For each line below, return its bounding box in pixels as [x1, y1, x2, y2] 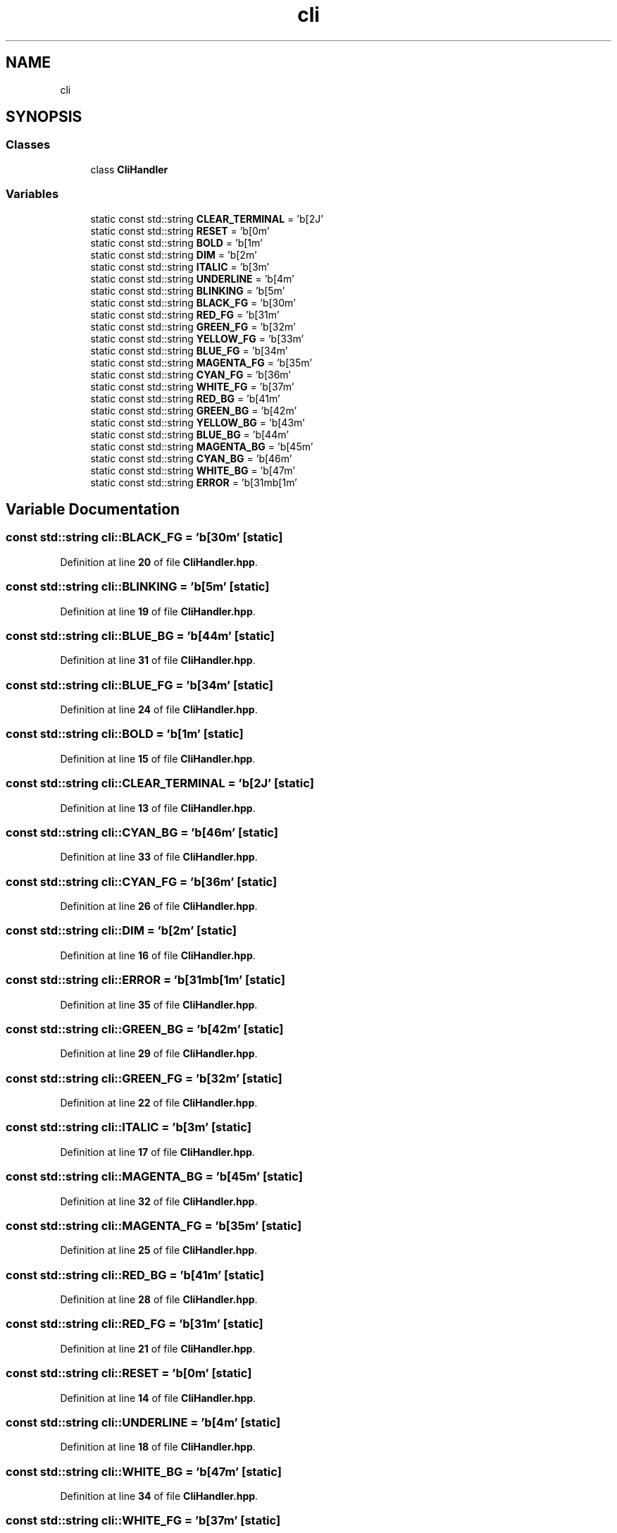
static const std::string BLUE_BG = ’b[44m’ [90, 428, 289, 441]
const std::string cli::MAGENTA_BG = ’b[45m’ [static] [6, 1169, 303, 1184]
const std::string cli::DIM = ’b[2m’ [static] [6, 923, 237, 938]
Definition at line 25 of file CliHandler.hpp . [60, 1244, 258, 1257]
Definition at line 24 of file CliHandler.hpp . [60, 703, 258, 716]
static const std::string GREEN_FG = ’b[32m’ [90, 320, 296, 333]
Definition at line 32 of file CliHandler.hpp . [60, 1195, 258, 1207]
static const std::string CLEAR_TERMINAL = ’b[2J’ [90, 212, 323, 225]
